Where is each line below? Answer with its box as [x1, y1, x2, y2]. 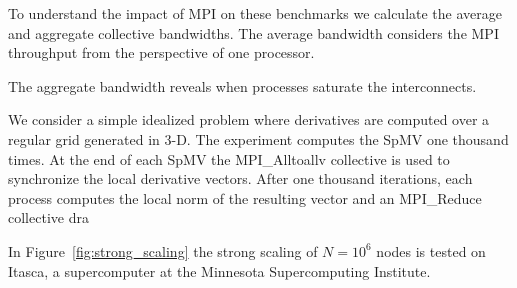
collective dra [8, 207, 89, 228]
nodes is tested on [376, 240, 486, 261]
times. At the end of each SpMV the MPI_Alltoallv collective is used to [8, 148, 450, 169]
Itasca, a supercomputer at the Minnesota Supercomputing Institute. [8, 260, 431, 281]
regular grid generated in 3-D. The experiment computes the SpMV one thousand [8, 128, 509, 149]
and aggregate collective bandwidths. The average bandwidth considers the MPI [8, 22, 499, 43]
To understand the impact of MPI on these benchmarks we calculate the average [8, 3, 503, 23]
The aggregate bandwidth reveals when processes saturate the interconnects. [8, 75, 477, 96]
